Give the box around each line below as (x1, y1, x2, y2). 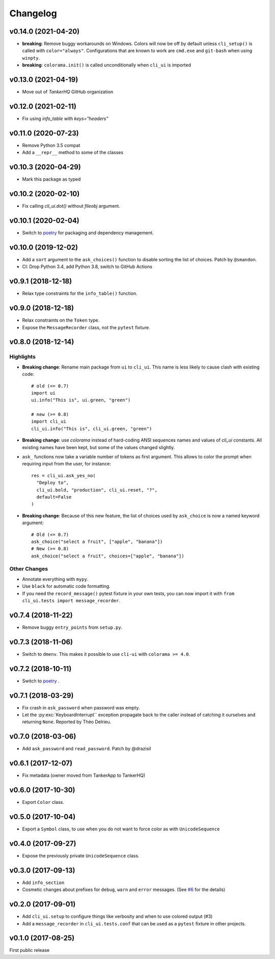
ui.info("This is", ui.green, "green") (31, 397, 131, 403)
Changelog (9, 8, 57, 19)
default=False (36, 494, 72, 500)
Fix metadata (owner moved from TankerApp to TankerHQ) (22, 772, 145, 778)
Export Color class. (22, 799, 65, 805)
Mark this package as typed (22, 176, 81, 182)
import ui (31, 390, 56, 396)
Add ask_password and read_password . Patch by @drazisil (22, 746, 151, 752)
